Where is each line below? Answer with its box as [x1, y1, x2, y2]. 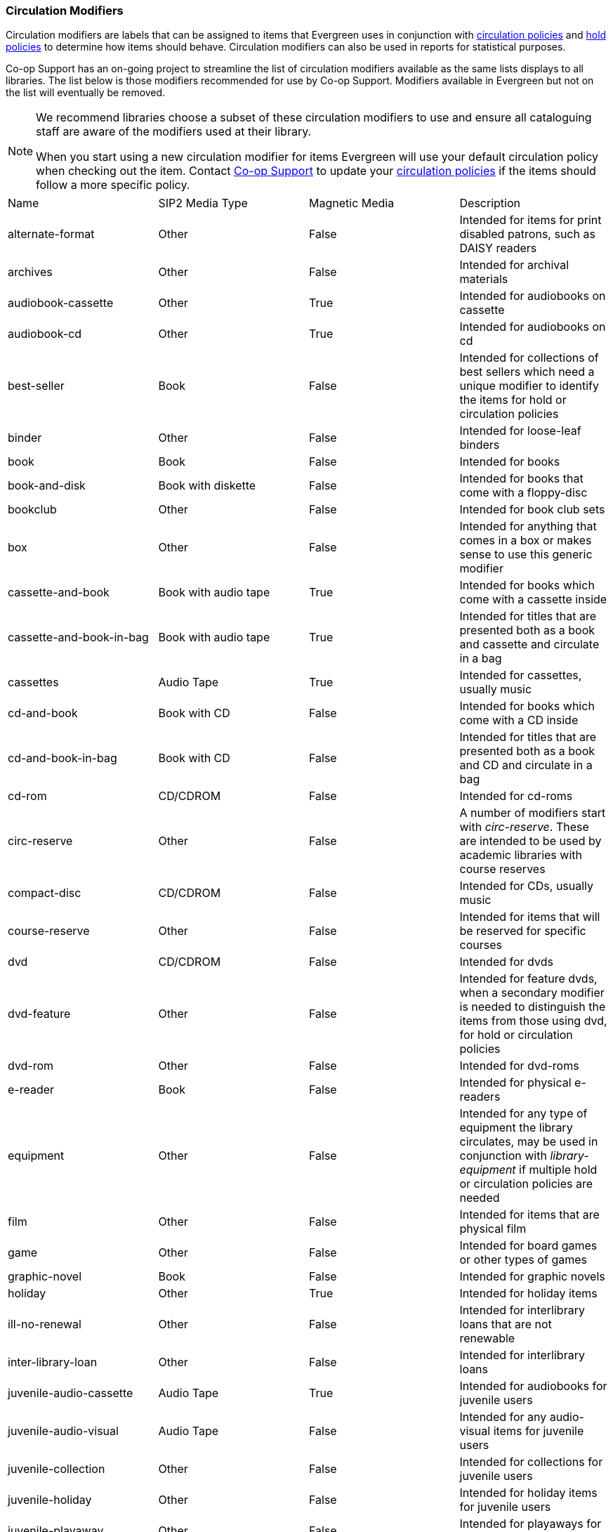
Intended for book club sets [459, 502, 605, 517]
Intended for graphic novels [459, 1269, 605, 1284]
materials [459, 272, 508, 287]
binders [459, 438, 500, 452]
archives [8, 265, 53, 280]
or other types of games [459, 1252, 587, 1267]
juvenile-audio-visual [8, 1424, 119, 1439]
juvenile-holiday [8, 1493, 92, 1507]
